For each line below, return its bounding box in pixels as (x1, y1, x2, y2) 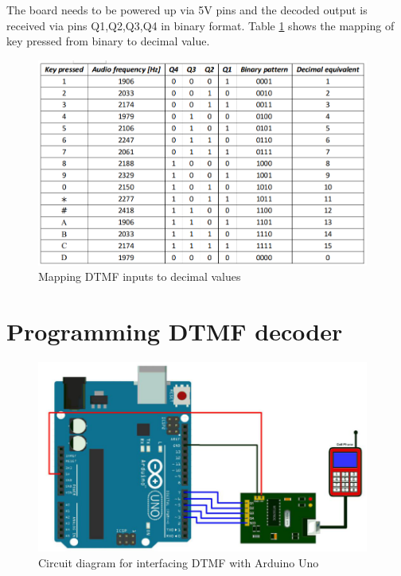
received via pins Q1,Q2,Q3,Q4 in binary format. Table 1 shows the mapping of (6, 17, 395, 33)
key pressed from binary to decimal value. (6, 33, 210, 49)
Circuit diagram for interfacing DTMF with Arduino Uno (38, 554, 319, 570)
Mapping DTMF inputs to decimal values (38, 268, 241, 285)
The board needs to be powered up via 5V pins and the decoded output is (6, 2, 368, 18)
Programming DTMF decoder (6, 314, 343, 347)
